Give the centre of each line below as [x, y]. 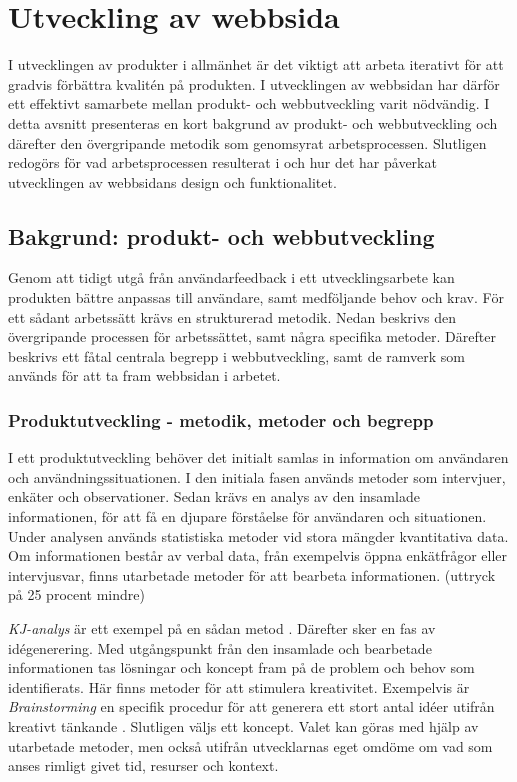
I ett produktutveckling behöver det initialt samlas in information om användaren [258, 457]
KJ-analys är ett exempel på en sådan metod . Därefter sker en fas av [222, 628]
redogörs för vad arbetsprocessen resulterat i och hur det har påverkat [222, 162]
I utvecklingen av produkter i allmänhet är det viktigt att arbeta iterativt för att [256, 64]
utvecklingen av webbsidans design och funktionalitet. [172, 181]
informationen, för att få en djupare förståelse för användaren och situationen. [247, 516]
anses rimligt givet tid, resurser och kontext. [143, 765]
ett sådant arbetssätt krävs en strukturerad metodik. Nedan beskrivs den [232, 316]
